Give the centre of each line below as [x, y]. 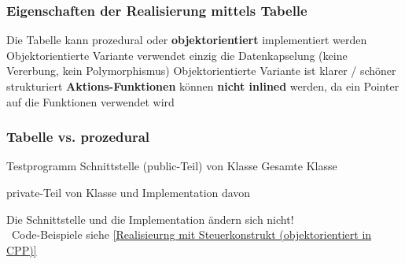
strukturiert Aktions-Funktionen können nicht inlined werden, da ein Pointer [203, 86]
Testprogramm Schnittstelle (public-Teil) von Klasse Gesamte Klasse [172, 166]
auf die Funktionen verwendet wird [90, 101]
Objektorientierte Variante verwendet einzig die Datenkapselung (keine [177, 55]
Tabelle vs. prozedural [78, 137]
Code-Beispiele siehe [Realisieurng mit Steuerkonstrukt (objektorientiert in [191, 234]
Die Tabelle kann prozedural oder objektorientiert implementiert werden [187, 40]
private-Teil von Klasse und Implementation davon [129, 192]
